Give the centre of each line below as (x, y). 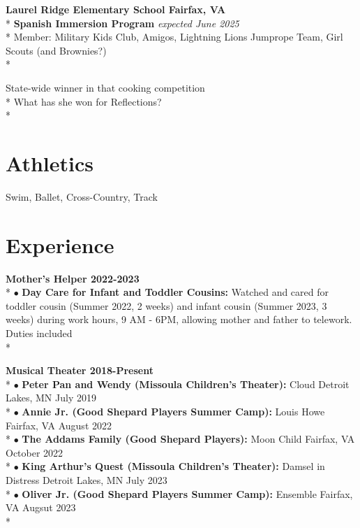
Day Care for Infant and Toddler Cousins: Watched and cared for (175, 292)
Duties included (39, 333)
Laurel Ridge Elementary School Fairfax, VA (116, 9)
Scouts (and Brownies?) (56, 50)
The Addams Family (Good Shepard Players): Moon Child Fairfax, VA (188, 439)
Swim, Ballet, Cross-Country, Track (82, 196)
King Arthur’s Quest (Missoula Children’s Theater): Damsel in (173, 466)
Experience (60, 244)
